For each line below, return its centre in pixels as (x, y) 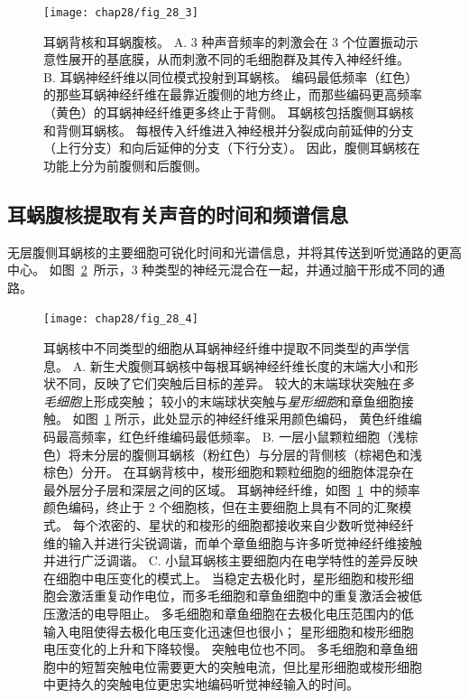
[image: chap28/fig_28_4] (121, 319)
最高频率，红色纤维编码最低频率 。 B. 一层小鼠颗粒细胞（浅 (230, 437)
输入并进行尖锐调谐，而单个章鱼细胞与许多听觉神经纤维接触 (245, 542)
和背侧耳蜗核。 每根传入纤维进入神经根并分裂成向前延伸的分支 (229, 130)
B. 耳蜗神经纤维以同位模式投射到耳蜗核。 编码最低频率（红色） (231, 76)
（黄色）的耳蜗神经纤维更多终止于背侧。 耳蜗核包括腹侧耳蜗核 (229, 112)
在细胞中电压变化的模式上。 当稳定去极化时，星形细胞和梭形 (222, 578)
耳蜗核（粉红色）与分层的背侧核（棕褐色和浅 (289, 454)
